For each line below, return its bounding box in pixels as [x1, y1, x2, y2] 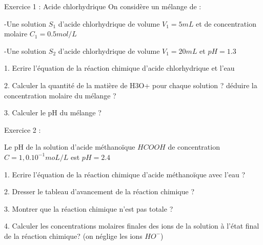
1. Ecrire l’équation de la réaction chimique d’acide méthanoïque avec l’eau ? [4, 169, 246, 179]
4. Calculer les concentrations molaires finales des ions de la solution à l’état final [4, 220, 259, 231]
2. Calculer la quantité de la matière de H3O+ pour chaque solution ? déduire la [4, 79, 257, 90]
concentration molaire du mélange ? [4, 90, 116, 100]
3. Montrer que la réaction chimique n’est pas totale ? [4, 203, 173, 214]
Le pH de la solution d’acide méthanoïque [4, 141, 135, 152]
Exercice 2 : [4, 124, 41, 135]
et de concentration [196, 18, 256, 29]
